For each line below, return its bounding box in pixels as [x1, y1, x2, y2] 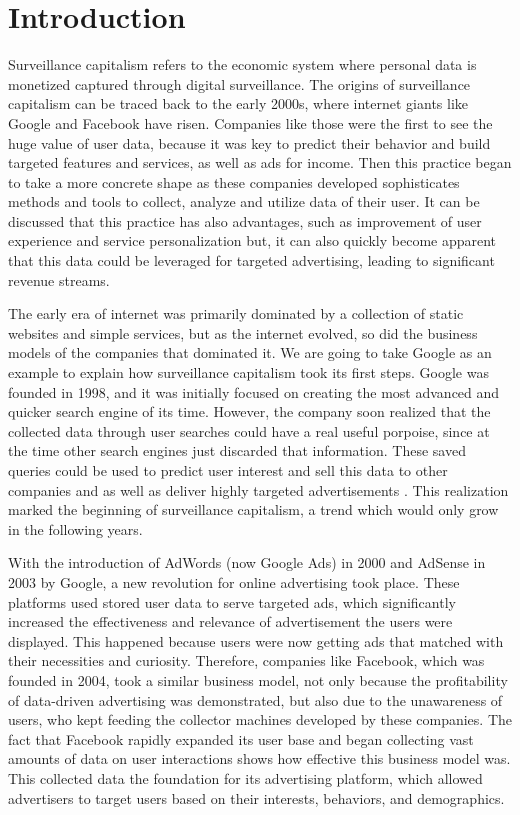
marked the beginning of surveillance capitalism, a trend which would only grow [8, 499, 499, 520]
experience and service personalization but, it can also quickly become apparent [8, 230, 497, 251]
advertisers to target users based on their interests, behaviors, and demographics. [8, 787, 505, 808]
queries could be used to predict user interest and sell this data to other [8, 460, 448, 480]
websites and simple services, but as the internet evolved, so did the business [8, 322, 478, 343]
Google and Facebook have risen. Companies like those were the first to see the [8, 112, 493, 133]
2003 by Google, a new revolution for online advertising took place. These [8, 571, 460, 592]
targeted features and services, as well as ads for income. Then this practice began [8, 152, 512, 173]
